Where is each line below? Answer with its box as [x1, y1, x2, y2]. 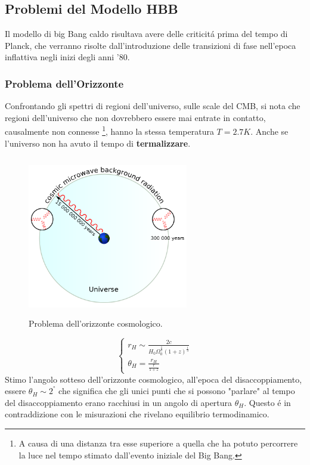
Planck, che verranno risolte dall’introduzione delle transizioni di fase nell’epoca [5, 39, 296, 51]
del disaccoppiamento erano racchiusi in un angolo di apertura [5, 396, 232, 408]
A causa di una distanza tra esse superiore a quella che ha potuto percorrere [18, 436, 298, 449]
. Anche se [250, 125, 289, 138]
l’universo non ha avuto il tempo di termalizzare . [5, 137, 191, 149]
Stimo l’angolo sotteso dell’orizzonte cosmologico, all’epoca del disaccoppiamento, [5, 373, 302, 385]
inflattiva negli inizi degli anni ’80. [5, 51, 130, 63]
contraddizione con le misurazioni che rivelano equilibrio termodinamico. [5, 408, 269, 420]
